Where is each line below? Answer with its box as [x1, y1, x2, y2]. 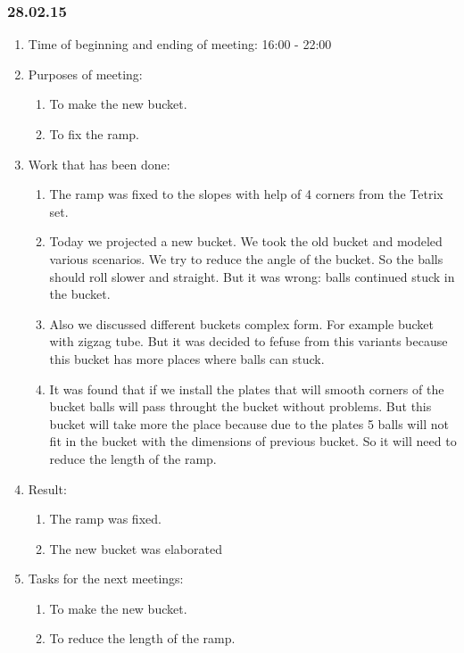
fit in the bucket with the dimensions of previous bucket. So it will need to [49, 432, 457, 450]
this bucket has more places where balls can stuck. [49, 349, 325, 368]
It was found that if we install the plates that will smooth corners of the [49, 379, 444, 398]
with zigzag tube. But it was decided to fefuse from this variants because [49, 332, 448, 351]
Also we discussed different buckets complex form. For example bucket [49, 314, 434, 333]
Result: [28, 479, 67, 498]
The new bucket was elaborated [49, 539, 222, 558]
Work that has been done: [28, 154, 170, 173]
